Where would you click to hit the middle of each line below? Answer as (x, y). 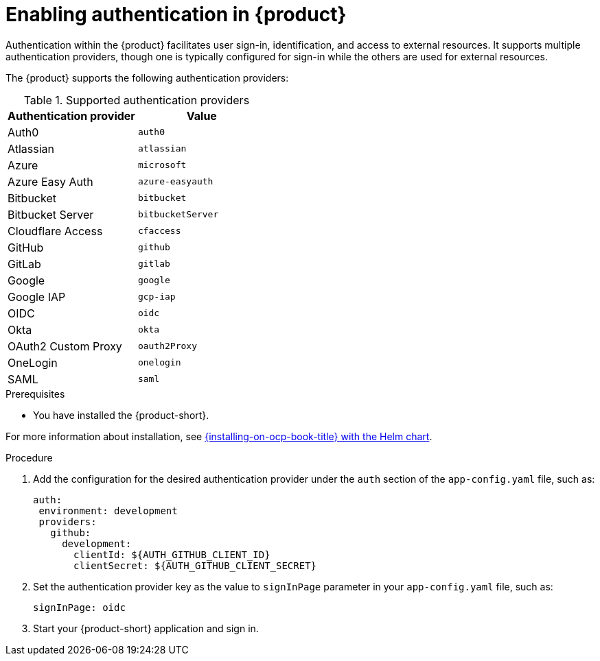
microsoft (162, 165)
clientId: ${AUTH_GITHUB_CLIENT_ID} (172, 554)
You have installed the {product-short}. (121, 415)
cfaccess (159, 231)
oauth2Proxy (167, 346)
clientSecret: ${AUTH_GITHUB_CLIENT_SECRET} (195, 565)
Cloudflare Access (55, 231)
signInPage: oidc (79, 607)
